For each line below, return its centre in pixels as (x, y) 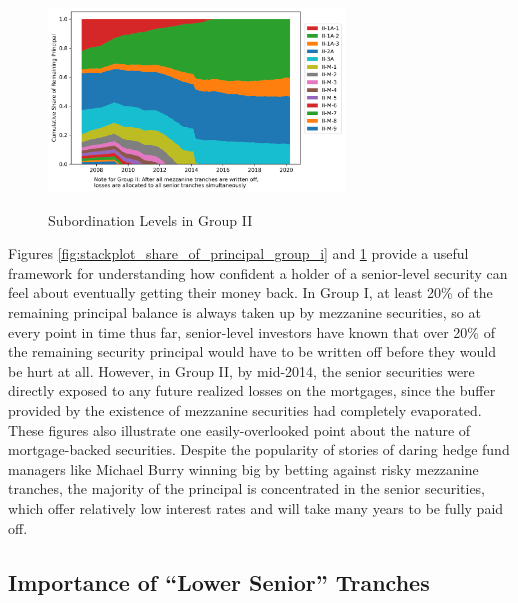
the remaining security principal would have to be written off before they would (252, 351)
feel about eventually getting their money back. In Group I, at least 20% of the (250, 292)
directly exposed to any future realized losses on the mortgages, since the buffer (252, 390)
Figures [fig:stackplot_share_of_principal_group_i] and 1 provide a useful (238, 253)
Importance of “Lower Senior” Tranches (219, 581)
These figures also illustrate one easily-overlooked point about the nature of (239, 429)
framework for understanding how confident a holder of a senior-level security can (258, 272)
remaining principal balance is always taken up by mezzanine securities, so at (244, 312)
